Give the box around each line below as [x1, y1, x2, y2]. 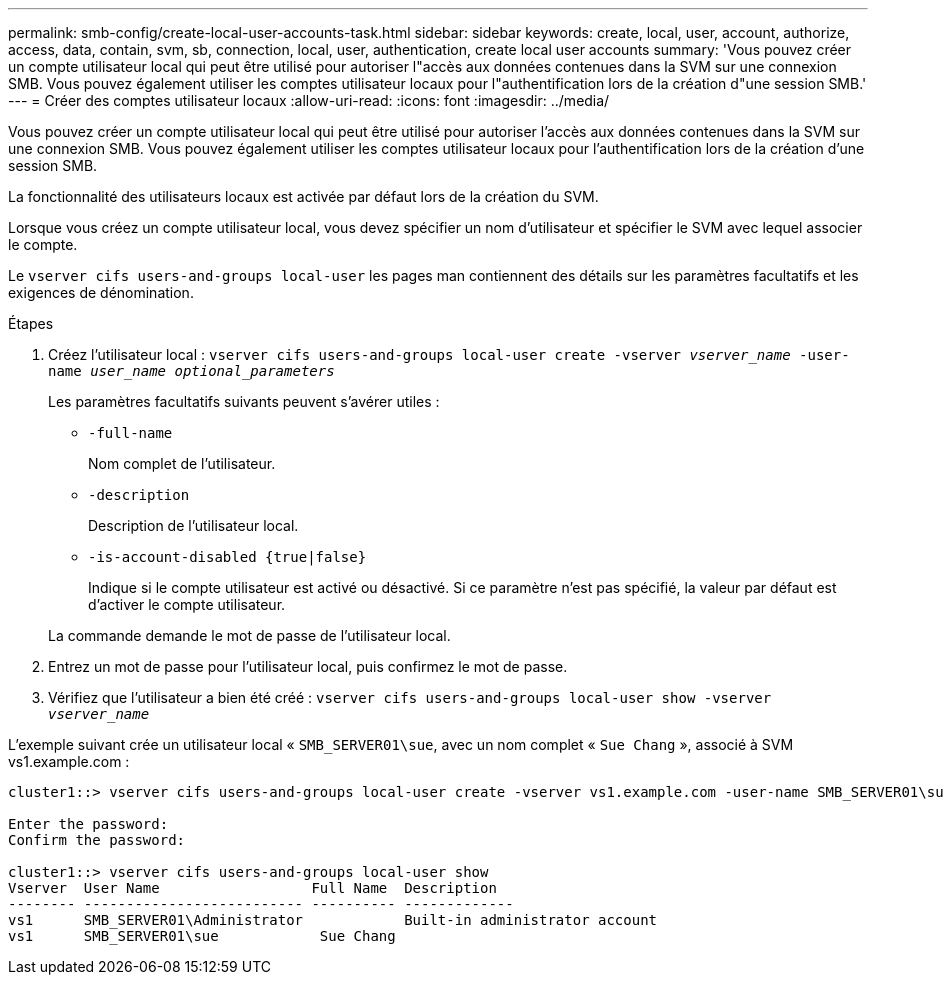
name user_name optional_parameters [48, 363, 335, 379]
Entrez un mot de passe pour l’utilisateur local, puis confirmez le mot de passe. [48, 658, 568, 675]
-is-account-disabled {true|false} [88, 549, 367, 565]
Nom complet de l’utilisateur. [88, 455, 276, 472]
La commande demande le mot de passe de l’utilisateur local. [48, 627, 451, 644]
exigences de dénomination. [8, 284, 194, 301]
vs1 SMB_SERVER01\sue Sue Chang [8, 928, 396, 944]
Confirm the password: [8, 832, 186, 848]
